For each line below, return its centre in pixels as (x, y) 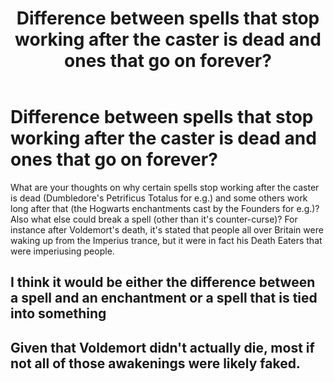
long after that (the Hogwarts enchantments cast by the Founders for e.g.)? (165, 208)
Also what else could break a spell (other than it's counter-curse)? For (154, 219)
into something (58, 313)
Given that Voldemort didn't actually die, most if (162, 347)
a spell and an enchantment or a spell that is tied (164, 298)
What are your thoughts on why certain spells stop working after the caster (165, 187)
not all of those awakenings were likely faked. (155, 363)
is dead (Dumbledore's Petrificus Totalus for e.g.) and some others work (159, 198)
